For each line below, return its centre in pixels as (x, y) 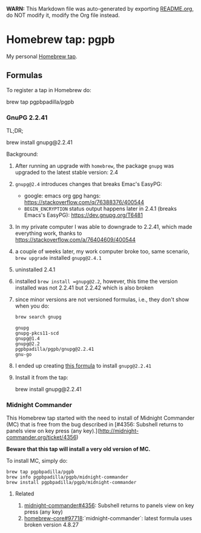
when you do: (32, 306)
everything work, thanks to (48, 233)
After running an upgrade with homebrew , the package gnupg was (94, 166)
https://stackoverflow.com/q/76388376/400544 (84, 202)
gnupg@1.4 (28, 339)
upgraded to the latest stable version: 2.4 (67, 173)
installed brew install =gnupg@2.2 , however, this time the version (96, 282)
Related (25, 494)
